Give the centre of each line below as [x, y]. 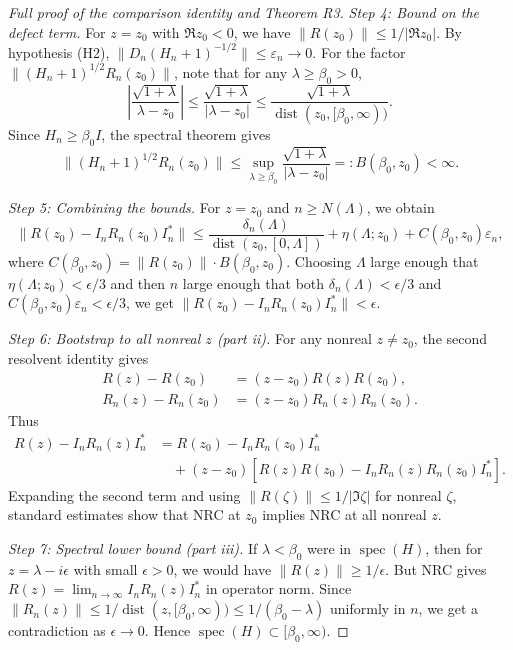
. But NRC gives [436, 568]
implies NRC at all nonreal [344, 514]
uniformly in [367, 608]
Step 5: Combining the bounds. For [114, 207]
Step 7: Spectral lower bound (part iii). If [133, 548]
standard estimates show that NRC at [124, 514]
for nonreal [408, 494]
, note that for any [230, 71]
